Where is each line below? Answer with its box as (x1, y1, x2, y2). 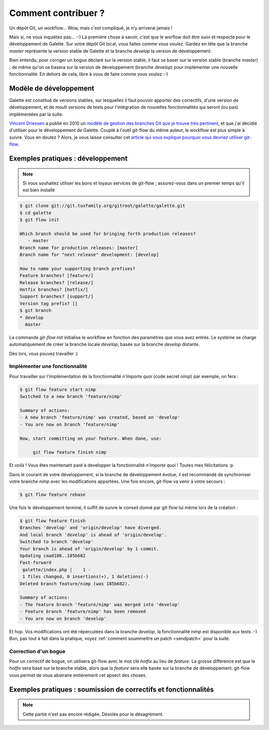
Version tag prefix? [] (19, 301, 78, 306)
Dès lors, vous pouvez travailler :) (9, 351, 78, 357)
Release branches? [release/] (19, 280, 94, 285)
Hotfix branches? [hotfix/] (19, 287, 88, 292)
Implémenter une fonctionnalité (9, 363, 87, 370)
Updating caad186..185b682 (19, 553, 86, 558)
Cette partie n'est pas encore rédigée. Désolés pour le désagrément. (22, 711, 164, 717)
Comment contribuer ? (9, 7, 105, 18)
